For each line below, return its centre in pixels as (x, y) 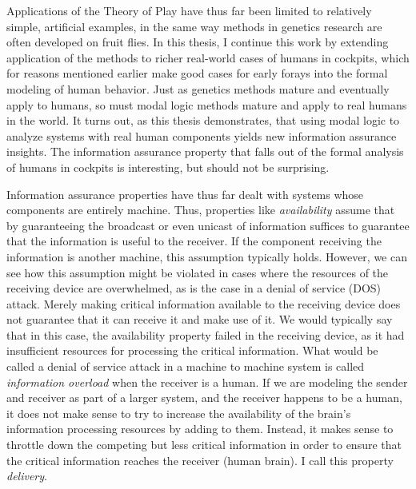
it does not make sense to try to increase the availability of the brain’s (179, 413)
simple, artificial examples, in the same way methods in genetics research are (194, 26)
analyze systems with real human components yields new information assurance (202, 135)
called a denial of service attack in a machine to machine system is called (186, 366)
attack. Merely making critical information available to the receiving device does (204, 303)
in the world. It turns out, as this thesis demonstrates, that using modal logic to (203, 120)
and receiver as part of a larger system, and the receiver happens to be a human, (204, 398)
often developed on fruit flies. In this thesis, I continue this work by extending (198, 42)
